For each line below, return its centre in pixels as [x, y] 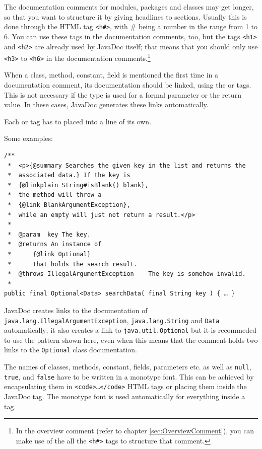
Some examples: [28, 138]
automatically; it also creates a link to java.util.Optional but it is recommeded [130, 330]
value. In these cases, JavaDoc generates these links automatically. [106, 104]
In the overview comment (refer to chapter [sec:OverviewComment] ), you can [135, 431]
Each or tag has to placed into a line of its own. [78, 121]
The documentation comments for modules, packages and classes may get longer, [129, 7]
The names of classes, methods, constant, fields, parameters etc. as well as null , [128, 367]
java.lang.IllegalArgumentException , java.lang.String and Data [112, 320]
